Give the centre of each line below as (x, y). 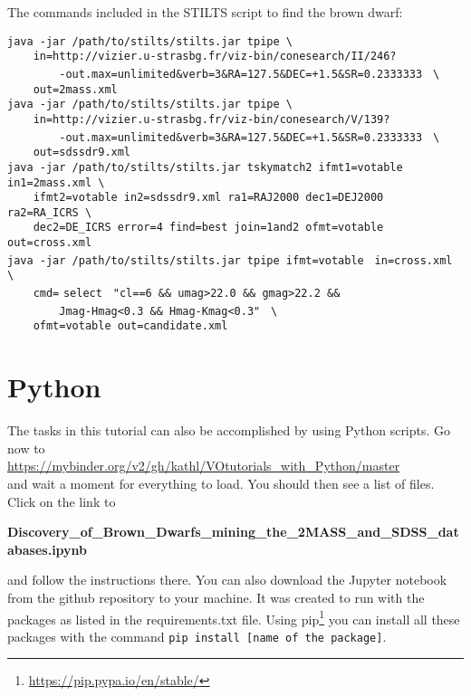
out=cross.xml (50, 243)
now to (26, 448)
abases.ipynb (48, 549)
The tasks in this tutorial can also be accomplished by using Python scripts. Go (229, 430)
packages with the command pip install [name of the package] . (197, 636)
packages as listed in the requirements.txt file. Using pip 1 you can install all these (234, 617)
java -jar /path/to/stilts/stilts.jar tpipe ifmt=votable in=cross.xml (230, 260)
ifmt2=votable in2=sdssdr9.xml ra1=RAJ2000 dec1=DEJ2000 (208, 198)
